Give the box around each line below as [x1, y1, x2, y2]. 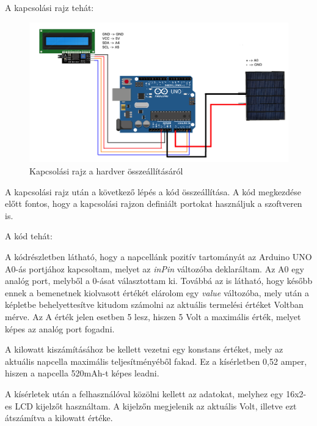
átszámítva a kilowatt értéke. [5, 411, 113, 424]
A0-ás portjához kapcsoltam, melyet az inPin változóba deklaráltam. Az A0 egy [5, 262, 304, 275]
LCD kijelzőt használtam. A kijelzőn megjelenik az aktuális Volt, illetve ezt [15, 399, 297, 412]
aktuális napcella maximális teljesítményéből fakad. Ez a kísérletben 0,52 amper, [5, 354, 307, 367]
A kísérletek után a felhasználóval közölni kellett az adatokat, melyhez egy [5, 387, 283, 400]
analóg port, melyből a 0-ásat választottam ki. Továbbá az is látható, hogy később [5, 274, 313, 287]
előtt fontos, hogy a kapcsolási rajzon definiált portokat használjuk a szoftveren [5, 197, 302, 210]
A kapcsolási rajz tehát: [5, 1, 94, 13]
